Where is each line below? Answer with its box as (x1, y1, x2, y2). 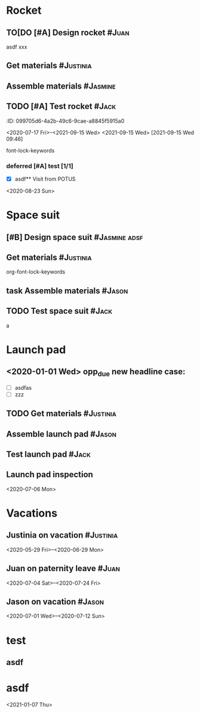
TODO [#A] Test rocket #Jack (6, 101, 116, 111)
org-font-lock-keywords (6, 268, 66, 275)
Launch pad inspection (6, 469, 94, 480)
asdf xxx (6, 43, 27, 50)
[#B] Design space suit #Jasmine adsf (6, 232, 143, 242)
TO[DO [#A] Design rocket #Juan (6, 28, 130, 38)
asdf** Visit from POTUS (14, 175, 76, 183)
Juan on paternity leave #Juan (6, 563, 121, 574)
